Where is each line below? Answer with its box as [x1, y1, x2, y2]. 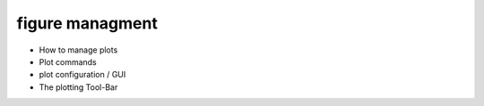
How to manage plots [39, 45, 118, 55]
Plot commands [39, 56, 98, 67]
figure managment [16, 13, 159, 33]
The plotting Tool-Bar [39, 81, 118, 93]
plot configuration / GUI [39, 69, 126, 80]
